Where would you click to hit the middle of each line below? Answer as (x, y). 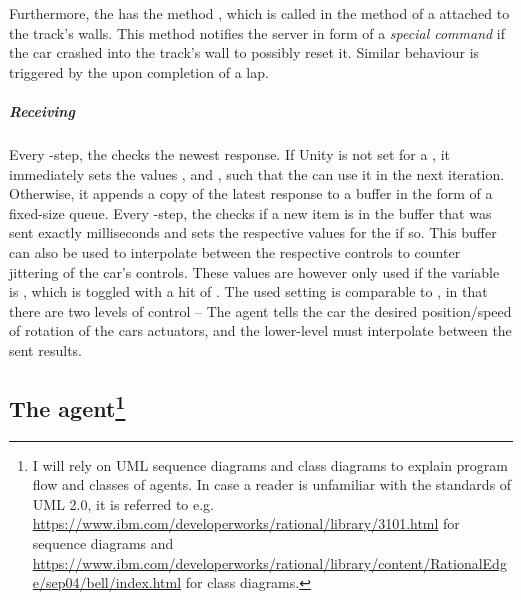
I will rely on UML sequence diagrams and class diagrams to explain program (270, 464)
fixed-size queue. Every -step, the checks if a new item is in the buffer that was (250, 212)
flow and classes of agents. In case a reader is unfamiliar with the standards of (272, 484)
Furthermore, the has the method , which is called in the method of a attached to (259, 13)
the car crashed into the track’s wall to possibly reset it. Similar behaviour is (244, 52)
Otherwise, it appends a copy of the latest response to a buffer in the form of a (251, 193)
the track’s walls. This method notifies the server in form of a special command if (257, 32)
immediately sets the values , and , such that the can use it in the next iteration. (257, 173)
